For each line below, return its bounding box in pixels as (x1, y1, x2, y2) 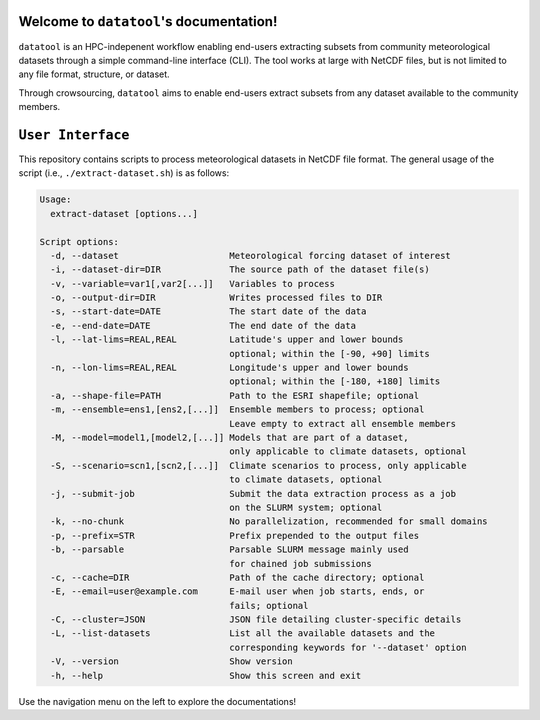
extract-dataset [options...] (50, 208, 199, 219)
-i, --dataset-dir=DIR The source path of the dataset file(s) (50, 264, 430, 275)
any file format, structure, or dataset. (18, 68, 170, 80)
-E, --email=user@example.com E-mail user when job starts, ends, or (50, 586, 425, 597)
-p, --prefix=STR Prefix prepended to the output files (50, 530, 420, 541)
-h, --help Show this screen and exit (50, 670, 362, 681)
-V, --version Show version (50, 656, 294, 667)
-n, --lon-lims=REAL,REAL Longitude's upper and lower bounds (50, 362, 409, 374)
